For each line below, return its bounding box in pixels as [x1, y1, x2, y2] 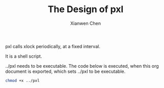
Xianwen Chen [70, 20, 101, 26]
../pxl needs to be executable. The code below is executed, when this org [5, 63, 159, 69]
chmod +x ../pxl [5, 78, 40, 83]
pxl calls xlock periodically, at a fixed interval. [5, 43, 100, 49]
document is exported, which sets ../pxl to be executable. [5, 68, 126, 74]
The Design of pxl [47, 4, 124, 15]
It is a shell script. [5, 53, 42, 59]
